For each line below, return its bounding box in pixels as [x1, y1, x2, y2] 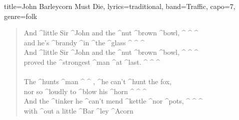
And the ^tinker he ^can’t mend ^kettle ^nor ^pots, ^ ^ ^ [23, 96, 202, 106]
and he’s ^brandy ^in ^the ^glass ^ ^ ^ [23, 37, 144, 47]
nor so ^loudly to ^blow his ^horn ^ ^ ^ [23, 86, 147, 96]
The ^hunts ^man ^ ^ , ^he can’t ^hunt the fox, [23, 76, 172, 87]
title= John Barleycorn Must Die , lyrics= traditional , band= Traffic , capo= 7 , [4, 1, 235, 11]
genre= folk [4, 10, 37, 21]
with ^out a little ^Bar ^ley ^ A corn [23, 105, 133, 116]
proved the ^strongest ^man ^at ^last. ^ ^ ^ [23, 56, 160, 67]
